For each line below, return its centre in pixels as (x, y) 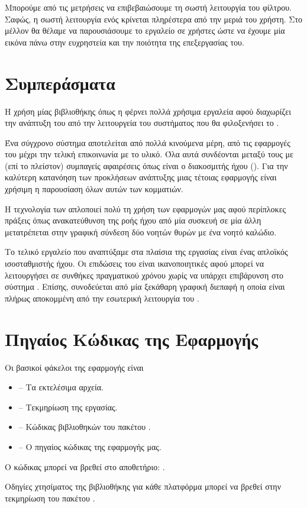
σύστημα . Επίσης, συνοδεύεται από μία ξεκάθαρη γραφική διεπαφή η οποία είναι (145, 287)
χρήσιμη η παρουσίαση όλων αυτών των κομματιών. (94, 189)
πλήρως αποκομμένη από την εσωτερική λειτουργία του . (102, 298)
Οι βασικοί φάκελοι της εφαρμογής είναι (74, 367)
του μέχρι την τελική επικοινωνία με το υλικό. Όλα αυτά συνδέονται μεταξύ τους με (149, 154)
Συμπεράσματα (60, 82)
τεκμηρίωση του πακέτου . (50, 498)
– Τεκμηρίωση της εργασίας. (68, 407)
